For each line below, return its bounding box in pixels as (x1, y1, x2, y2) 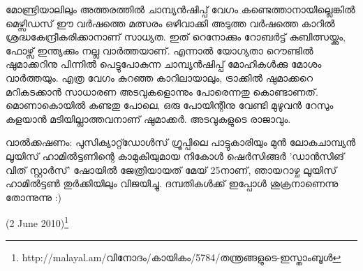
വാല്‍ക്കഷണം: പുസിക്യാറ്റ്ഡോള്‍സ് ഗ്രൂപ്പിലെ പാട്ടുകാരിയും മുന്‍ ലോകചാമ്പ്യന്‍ (6, 135, 356, 149)
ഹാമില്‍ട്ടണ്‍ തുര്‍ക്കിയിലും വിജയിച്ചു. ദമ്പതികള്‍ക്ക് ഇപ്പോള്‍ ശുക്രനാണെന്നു (6, 176, 339, 191)
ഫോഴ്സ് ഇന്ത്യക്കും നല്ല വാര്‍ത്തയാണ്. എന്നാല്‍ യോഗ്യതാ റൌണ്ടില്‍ (6, 43, 313, 57)
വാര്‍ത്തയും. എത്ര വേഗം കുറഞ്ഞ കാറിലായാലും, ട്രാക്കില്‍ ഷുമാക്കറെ (6, 70, 313, 85)
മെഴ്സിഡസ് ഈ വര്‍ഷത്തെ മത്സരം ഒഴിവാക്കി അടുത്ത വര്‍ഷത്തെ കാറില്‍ (6, 15, 335, 30)
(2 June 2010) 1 (6, 214, 69, 230)
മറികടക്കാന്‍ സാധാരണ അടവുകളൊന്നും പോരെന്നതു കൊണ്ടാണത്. (6, 84, 318, 98)
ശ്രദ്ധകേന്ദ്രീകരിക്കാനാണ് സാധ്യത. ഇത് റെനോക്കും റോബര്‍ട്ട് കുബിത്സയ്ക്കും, (6, 29, 346, 44)
